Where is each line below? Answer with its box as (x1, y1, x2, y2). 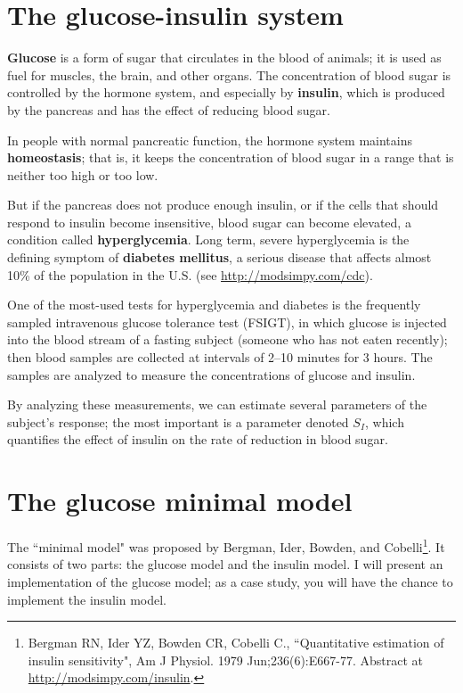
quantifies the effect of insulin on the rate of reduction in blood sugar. (7, 430, 388, 449)
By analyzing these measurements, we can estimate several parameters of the (7, 395, 427, 414)
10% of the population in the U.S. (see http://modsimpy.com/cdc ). (7, 265, 373, 284)
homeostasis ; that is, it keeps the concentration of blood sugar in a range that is (7, 148, 454, 167)
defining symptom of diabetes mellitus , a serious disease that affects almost (7, 248, 432, 267)
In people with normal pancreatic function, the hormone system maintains (7, 130, 412, 149)
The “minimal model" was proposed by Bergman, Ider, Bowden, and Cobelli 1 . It (7, 535, 445, 556)
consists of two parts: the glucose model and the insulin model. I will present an (7, 555, 443, 573)
